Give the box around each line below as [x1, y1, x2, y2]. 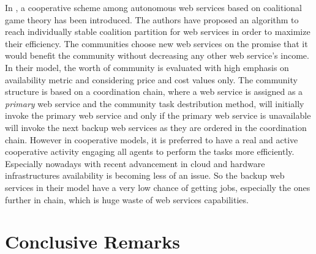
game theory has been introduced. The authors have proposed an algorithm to [5, 13, 299, 26]
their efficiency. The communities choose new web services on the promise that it [5, 37, 308, 50]
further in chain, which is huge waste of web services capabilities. [5, 193, 249, 206]
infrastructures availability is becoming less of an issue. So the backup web [5, 169, 285, 182]
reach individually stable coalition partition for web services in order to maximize [5, 25, 310, 38]
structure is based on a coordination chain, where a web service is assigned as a [5, 85, 303, 98]
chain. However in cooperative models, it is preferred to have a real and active [5, 133, 298, 146]
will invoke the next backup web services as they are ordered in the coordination [5, 121, 307, 133]
